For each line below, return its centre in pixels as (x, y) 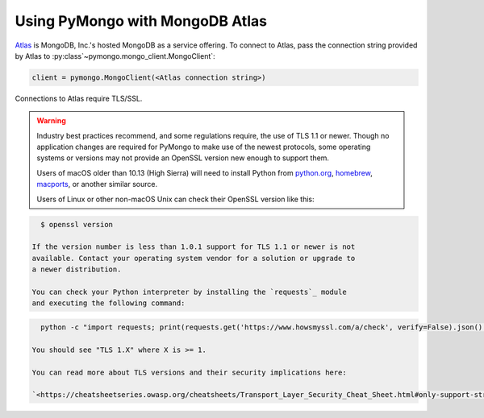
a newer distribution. (77, 269)
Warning (51, 121)
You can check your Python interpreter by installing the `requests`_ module (189, 292)
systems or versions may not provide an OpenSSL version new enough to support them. (183, 158)
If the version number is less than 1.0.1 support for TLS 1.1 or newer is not (194, 247)
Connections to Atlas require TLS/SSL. (79, 98)
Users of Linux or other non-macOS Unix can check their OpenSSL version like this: (175, 199)
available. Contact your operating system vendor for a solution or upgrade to (194, 258)
